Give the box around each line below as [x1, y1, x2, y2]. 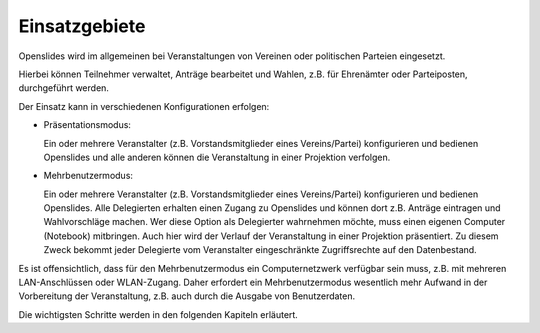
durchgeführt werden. [18, 82, 110, 94]
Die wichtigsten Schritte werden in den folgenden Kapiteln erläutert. [18, 308, 299, 320]
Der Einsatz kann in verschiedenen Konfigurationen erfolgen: [18, 100, 270, 112]
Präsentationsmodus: [43, 119, 132, 131]
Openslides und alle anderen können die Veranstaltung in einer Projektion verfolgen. [43, 151, 391, 163]
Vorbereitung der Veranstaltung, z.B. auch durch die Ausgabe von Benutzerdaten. [18, 290, 356, 302]
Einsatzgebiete [18, 15, 146, 37]
